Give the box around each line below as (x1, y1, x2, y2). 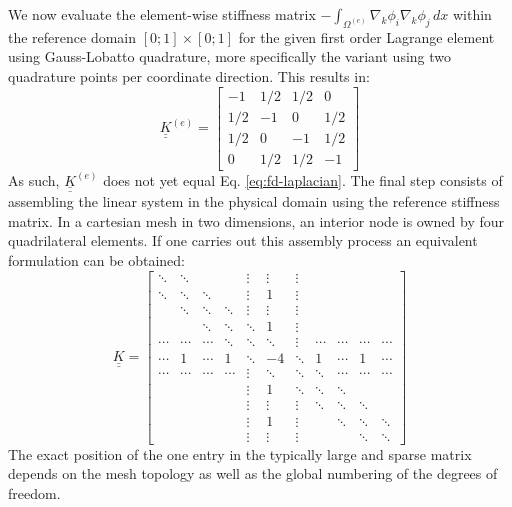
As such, (8, 169, 60, 190)
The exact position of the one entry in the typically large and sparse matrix (8, 443, 472, 464)
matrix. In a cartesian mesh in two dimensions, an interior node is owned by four (8, 210, 505, 231)
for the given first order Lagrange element (238, 26, 495, 47)
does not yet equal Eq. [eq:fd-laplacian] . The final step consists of (103, 169, 503, 190)
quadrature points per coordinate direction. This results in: (8, 65, 370, 86)
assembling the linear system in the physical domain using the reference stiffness (8, 191, 500, 212)
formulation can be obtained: (8, 249, 186, 270)
